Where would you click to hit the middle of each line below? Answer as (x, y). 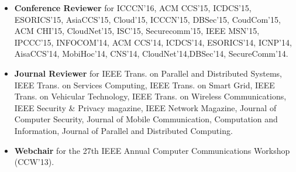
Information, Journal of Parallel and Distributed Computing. (123, 130)
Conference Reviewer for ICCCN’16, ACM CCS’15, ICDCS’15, (133, 8)
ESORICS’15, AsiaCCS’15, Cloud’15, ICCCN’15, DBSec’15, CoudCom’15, (147, 19)
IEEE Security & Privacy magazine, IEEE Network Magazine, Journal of (145, 107)
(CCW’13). (34, 162)
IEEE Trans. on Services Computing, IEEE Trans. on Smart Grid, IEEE (144, 85)
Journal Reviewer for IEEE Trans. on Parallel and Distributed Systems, (148, 73)
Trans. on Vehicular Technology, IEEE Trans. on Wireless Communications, (150, 96)
